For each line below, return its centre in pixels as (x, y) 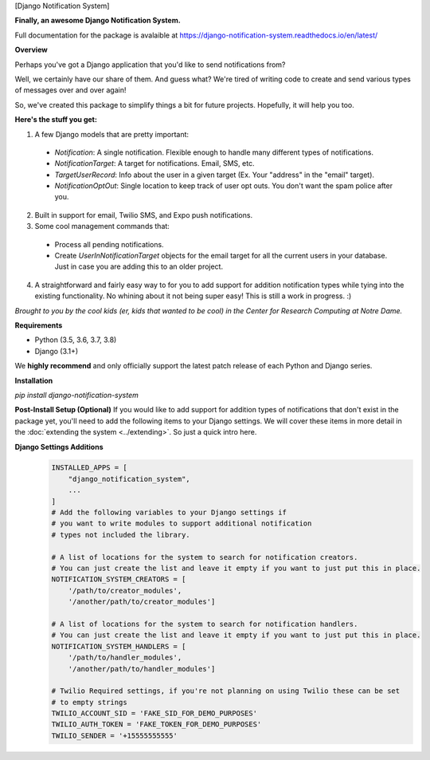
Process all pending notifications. (109, 244)
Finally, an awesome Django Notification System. (98, 21)
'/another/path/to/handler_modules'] (142, 669)
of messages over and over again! (70, 90)
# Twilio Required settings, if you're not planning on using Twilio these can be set (226, 691)
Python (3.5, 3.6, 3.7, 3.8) (76, 340)
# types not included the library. (121, 535)
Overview (31, 50)
